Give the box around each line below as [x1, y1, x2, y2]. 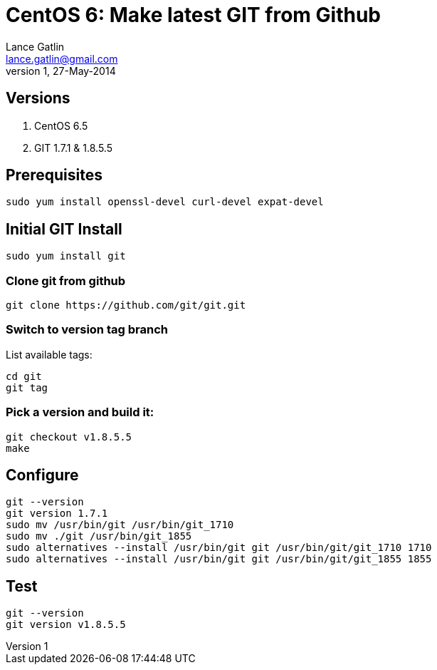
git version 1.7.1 [6, 507, 108, 520]
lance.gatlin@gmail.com [6, 52, 118, 65]
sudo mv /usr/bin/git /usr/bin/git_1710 [6, 519, 234, 531]
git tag [6, 381, 48, 393]
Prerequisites [6, 166, 102, 185]
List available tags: [6, 348, 93, 361]
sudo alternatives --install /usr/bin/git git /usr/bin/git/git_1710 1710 [6, 542, 432, 554]
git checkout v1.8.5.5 [6, 431, 132, 443]
